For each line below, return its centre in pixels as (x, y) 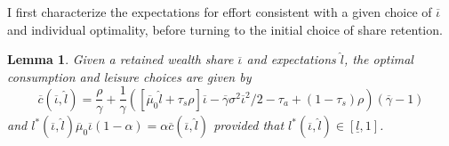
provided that (249, 125)
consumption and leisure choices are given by (129, 76)
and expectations (291, 59)
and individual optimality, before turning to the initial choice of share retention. (225, 29)
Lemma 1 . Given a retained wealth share (120, 59)
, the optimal (378, 59)
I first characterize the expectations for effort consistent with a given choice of (220, 12)
